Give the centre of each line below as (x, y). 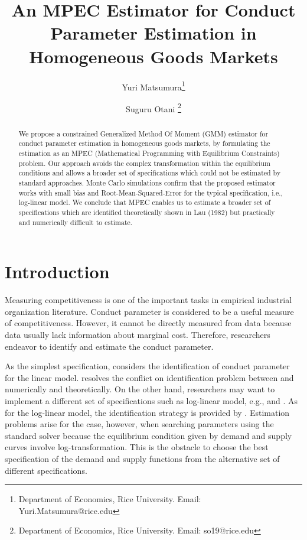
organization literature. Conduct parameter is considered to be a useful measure (149, 311)
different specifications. (46, 470)
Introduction (57, 271)
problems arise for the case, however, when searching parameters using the (139, 424)
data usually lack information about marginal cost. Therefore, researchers (138, 335)
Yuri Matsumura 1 (153, 86)
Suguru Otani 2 (153, 108)
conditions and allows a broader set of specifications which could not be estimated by (150, 173)
